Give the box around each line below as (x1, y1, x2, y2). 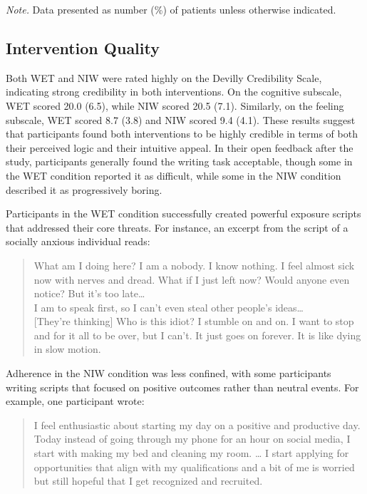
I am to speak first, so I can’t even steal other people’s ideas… (33, 299, 304, 314)
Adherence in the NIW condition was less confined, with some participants (6, 366, 331, 381)
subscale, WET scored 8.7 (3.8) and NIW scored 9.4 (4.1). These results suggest (6, 112, 356, 127)
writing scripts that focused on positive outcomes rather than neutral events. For (6, 379, 359, 394)
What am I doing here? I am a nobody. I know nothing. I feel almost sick (33, 257, 355, 272)
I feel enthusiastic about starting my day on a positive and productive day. (33, 417, 361, 432)
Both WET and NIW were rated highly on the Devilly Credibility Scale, (6, 70, 322, 85)
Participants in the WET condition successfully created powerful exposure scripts (6, 206, 361, 221)
